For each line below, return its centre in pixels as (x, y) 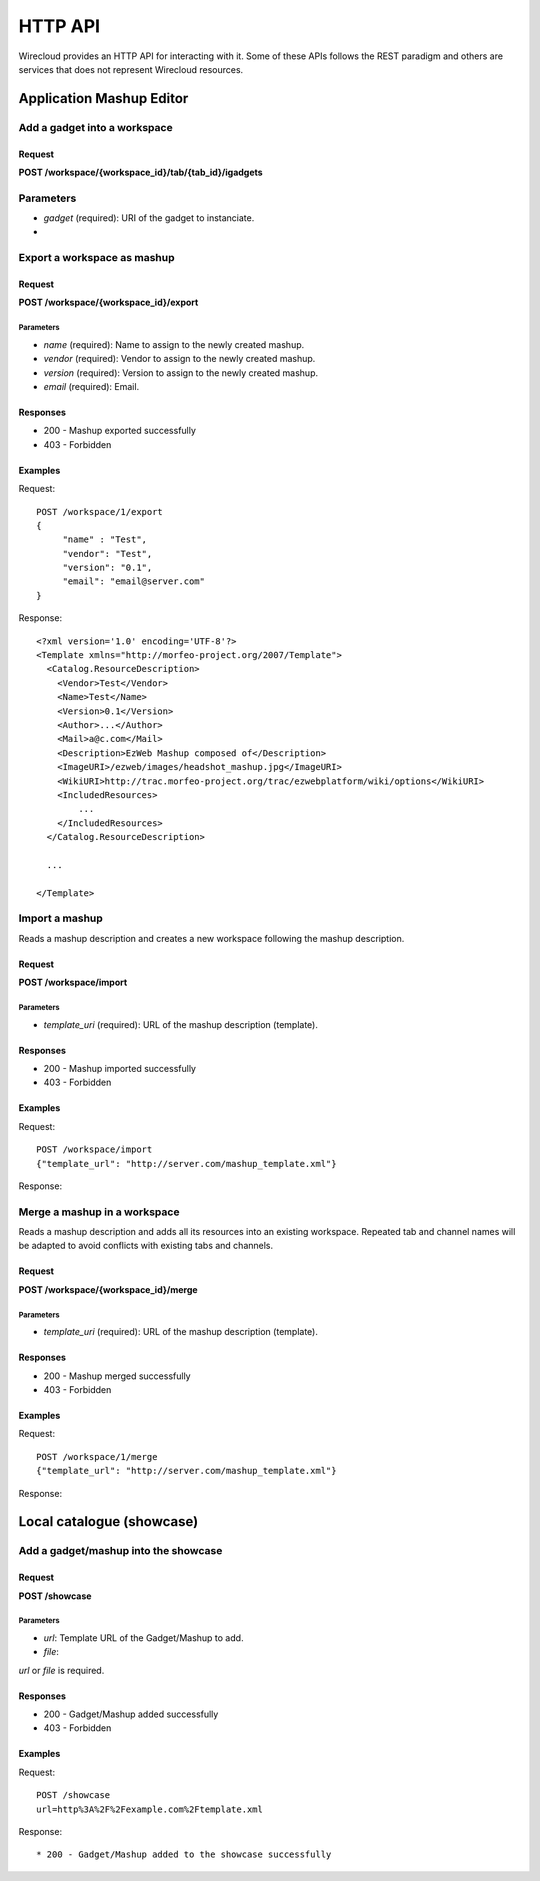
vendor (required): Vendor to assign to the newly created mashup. (179, 359)
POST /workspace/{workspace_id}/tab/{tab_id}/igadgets (141, 172)
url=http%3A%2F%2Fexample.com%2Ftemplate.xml (150, 1809)
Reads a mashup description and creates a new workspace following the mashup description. (211, 938)
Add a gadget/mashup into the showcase (120, 1551)
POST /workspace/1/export (100, 511)
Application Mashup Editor (103, 98)
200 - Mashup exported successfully (120, 431)
